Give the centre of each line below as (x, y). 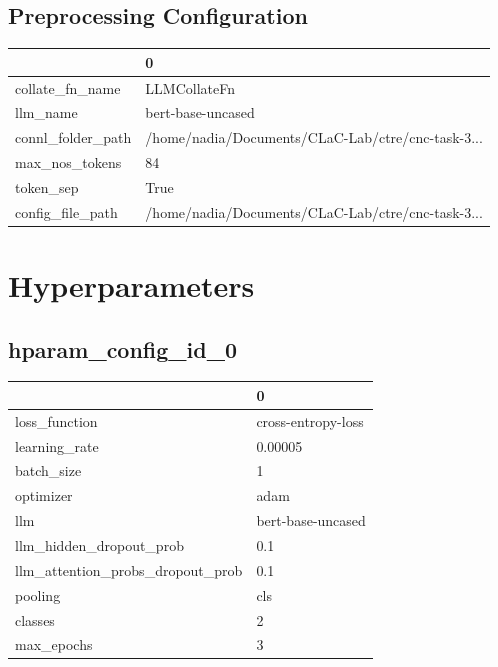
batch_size (48, 470)
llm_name (46, 112)
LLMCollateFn (190, 87)
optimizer (44, 495)
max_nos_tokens (68, 162)
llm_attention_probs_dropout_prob (129, 569)
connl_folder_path (73, 137)
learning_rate (57, 445)
